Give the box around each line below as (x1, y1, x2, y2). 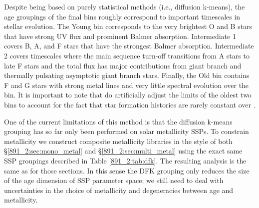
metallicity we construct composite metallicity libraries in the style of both (4, 135, 233, 146)
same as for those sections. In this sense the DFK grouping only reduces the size (4, 165, 250, 175)
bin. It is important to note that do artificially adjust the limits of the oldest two (4, 89, 252, 100)
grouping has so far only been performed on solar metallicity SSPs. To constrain (4, 126, 249, 136)
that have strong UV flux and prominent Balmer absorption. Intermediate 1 (4, 30, 236, 41)
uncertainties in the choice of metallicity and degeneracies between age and (4, 184, 234, 195)
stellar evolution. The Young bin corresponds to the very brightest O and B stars (4, 21, 253, 31)
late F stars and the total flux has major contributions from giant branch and (4, 60, 242, 70)
